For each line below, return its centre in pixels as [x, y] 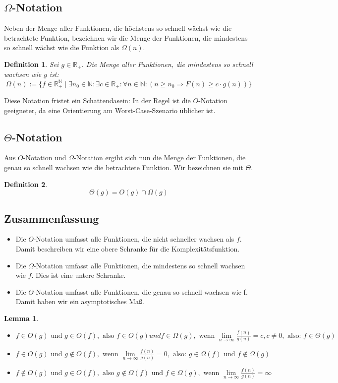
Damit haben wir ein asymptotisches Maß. [80, 301]
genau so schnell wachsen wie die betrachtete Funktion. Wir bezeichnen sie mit [124, 167]
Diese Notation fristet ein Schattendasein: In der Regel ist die [97, 100]
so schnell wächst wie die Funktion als [62, 47]
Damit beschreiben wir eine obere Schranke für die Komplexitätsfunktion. [128, 248]
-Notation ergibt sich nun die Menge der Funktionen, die [160, 158]
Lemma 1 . [21, 318]
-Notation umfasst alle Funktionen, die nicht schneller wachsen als [134, 239]
